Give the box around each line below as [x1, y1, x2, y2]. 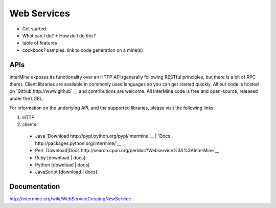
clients [22, 121, 37, 128]
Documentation [9, 182, 60, 191]
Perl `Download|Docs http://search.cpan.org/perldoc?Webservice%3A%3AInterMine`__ [35, 148, 220, 154]
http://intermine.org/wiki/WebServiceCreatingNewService [9, 196, 131, 202]
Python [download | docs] [35, 161, 90, 168]
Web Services [9, 8, 70, 19]
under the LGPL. [9, 95, 44, 101]
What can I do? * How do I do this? [22, 32, 96, 38]
